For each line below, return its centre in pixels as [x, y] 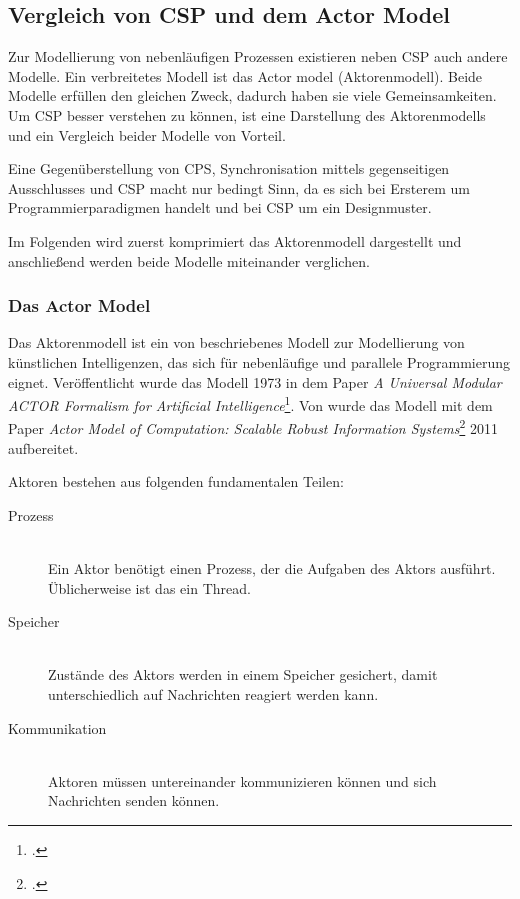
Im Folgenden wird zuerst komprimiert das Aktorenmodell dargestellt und [235, 240]
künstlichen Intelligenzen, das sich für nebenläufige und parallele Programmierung [259, 361]
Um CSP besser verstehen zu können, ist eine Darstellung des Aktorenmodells [247, 114]
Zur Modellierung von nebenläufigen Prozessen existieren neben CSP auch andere [258, 56]
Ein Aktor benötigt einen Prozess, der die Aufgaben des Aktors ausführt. [272, 568]
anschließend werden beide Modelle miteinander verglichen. [189, 260]
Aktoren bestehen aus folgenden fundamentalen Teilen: [176, 481]
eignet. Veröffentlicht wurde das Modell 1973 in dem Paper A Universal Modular [255, 381]
